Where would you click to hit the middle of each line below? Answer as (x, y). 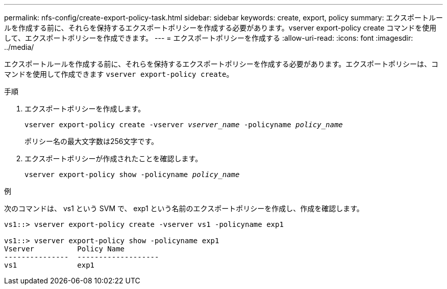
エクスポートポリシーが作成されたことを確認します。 (114, 158)
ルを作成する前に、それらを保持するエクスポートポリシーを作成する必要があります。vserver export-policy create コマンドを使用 (220, 28)
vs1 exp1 (49, 265)
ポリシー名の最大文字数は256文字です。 (92, 141)
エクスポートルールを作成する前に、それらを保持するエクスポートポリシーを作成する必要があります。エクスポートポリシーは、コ (221, 64)
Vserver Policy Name (65, 249)
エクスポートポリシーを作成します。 (85, 109)
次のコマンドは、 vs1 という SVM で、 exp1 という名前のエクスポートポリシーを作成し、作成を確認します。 (184, 208)
